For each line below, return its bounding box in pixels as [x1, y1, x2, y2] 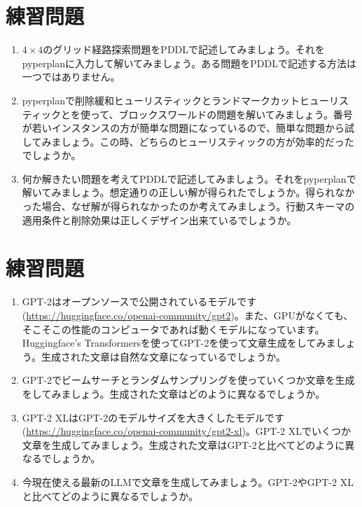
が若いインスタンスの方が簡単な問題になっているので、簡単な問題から [22, 120, 344, 135]
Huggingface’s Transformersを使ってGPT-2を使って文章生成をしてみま [22, 335, 336, 350]
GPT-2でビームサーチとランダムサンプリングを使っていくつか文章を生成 [22, 373, 355, 387]
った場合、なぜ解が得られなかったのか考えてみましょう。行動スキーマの [22, 199, 355, 214]
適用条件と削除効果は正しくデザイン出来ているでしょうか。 [22, 212, 297, 227]
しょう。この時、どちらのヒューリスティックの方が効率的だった [61, 134, 354, 148]
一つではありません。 [22, 69, 120, 84]
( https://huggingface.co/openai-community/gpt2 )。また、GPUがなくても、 [22, 307, 354, 322]
